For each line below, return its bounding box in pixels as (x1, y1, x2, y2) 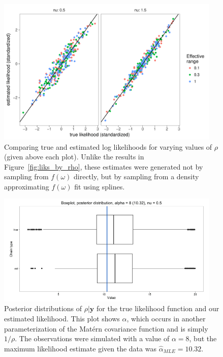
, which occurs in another (126, 313, 206, 324)
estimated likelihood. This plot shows (4, 313, 120, 324)
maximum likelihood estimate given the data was (4, 343, 156, 353)
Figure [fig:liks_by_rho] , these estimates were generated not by (4, 161, 203, 172)
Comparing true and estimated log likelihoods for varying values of (4, 141, 212, 152)
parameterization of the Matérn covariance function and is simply (4, 323, 208, 334)
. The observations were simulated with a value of (15, 333, 170, 344)
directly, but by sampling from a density (74, 171, 199, 182)
